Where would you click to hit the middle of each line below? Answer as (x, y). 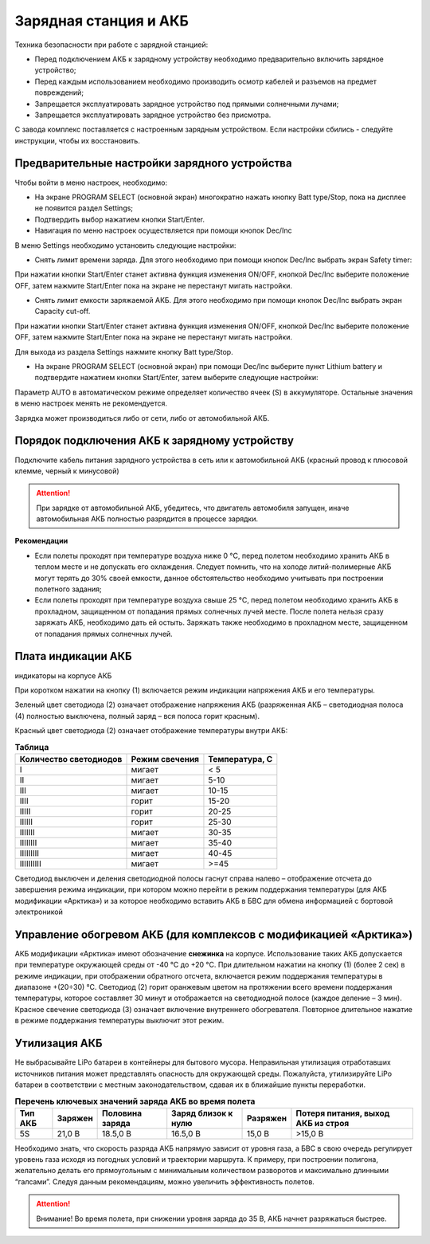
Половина (122, 1113)
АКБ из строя (322, 1123)
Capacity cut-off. (63, 312)
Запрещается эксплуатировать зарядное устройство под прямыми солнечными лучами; (187, 104)
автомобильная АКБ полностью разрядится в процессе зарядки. (147, 519)
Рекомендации (41, 541)
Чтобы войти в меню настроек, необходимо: (91, 182)
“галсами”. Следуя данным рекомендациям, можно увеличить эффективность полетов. (164, 1181)
